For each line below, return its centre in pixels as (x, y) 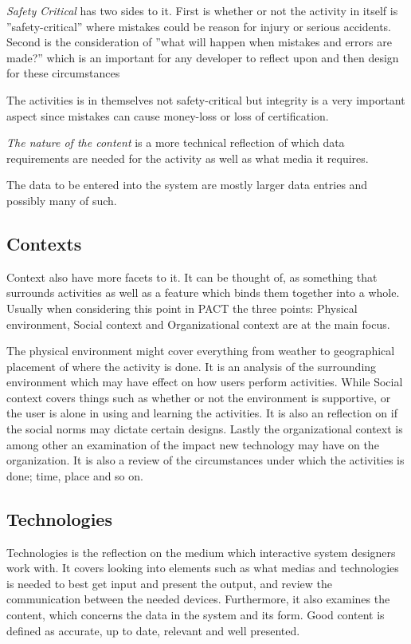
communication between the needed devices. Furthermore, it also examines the (198, 599)
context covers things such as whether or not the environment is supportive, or (199, 397)
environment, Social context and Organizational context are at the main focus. (198, 324)
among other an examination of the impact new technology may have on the (193, 444)
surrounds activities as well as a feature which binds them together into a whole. (203, 292)
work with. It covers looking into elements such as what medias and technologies (203, 568)
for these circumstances (63, 73)
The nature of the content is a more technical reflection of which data (176, 142)
